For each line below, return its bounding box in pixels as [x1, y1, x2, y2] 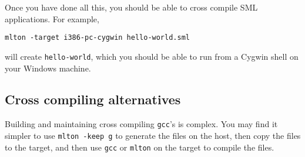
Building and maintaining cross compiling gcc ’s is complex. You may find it [5, 118, 278, 130]
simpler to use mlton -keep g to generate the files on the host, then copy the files [5, 129, 301, 141]
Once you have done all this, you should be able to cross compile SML [5, 1, 258, 13]
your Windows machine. [5, 62, 91, 74]
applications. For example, [5, 12, 99, 25]
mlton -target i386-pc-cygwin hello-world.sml [5, 33, 190, 42]
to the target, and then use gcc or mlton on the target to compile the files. [5, 141, 274, 153]
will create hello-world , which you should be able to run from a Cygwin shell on [5, 50, 299, 62]
